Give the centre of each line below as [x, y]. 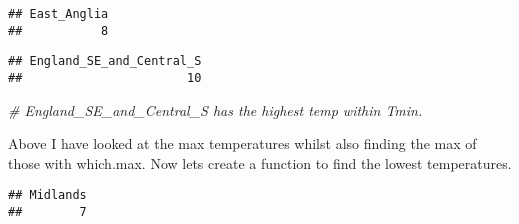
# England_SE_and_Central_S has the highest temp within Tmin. [215, 109]
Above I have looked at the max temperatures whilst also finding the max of [242, 143]
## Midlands [47, 195]
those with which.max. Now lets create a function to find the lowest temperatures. [260, 162]
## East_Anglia [58, 14]
